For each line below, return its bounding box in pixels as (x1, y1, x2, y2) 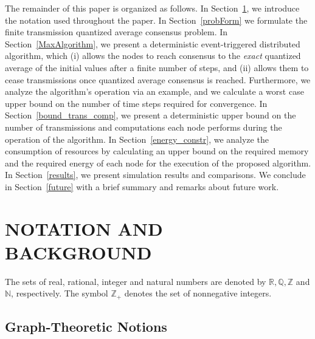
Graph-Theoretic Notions (5, 317, 167, 336)
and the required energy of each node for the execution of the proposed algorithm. (5, 156, 311, 169)
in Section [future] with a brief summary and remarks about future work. (5, 180, 279, 193)
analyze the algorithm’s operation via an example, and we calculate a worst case (5, 85, 304, 98)
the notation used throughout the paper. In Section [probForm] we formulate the (5, 13, 308, 26)
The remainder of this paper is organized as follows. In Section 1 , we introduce (5, 2, 300, 14)
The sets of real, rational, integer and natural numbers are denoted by (5, 275, 266, 287)
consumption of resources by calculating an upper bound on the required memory (5, 145, 309, 157)
